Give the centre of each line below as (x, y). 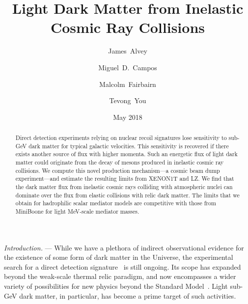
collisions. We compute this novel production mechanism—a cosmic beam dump (118, 170)
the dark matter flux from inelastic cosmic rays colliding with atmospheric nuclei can (124, 187)
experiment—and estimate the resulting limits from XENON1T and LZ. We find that (125, 179)
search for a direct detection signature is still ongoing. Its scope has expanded (123, 266)
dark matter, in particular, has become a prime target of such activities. (128, 295)
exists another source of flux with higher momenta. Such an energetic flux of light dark (126, 154)
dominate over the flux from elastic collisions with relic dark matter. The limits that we (127, 195)
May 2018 (128, 117)
